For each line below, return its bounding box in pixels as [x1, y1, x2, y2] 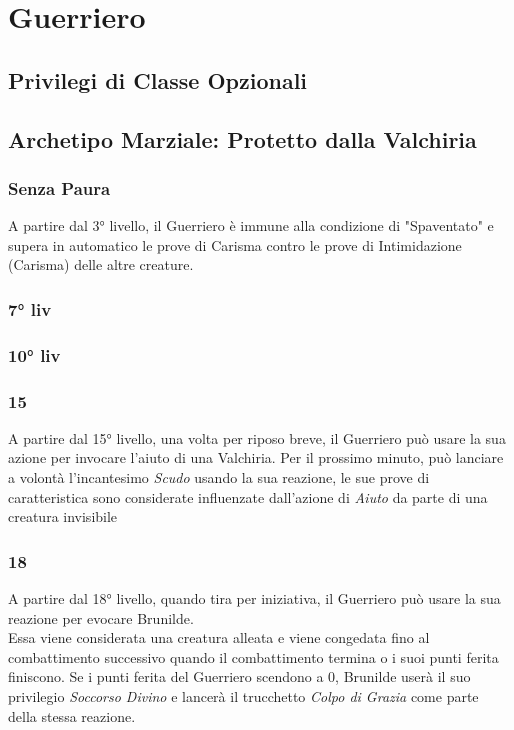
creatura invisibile [8, 506, 118, 527]
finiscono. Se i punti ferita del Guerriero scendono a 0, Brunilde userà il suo [8, 666, 471, 687]
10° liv [8, 342, 61, 367]
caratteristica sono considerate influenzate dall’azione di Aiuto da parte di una [8, 486, 488, 507]
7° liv [8, 296, 52, 321]
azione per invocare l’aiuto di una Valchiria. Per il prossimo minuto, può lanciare [8, 447, 504, 468]
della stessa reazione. [8, 705, 136, 726]
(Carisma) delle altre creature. [8, 254, 194, 275]
